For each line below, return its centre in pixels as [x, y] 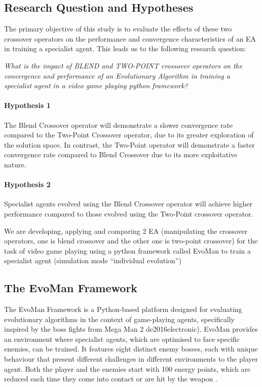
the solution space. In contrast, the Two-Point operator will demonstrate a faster [129, 144]
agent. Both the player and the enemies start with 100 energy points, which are [127, 368]
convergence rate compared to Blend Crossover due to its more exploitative [121, 154]
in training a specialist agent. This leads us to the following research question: [125, 48]
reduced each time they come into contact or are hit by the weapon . [111, 379]
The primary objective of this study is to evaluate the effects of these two [118, 29]
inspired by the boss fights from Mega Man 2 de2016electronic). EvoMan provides [131, 329]
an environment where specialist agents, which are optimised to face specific [122, 339]
